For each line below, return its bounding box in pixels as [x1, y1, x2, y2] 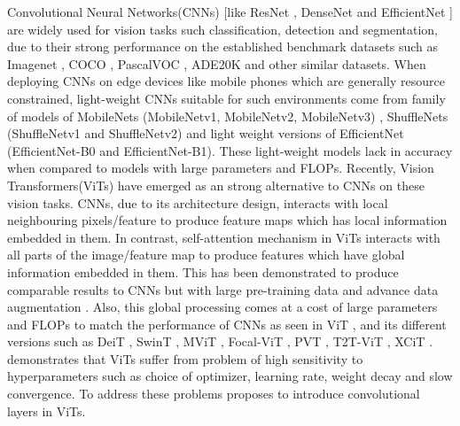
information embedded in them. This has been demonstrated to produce [7, 262, 399, 281]
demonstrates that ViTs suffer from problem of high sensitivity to [7, 349, 363, 368]
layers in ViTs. [7, 401, 86, 420]
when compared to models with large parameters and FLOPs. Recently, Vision [7, 159, 434, 177]
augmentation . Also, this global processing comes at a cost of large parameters [7, 298, 438, 316]
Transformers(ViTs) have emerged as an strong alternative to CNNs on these [7, 175, 425, 194]
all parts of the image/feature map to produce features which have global [7, 245, 405, 264]
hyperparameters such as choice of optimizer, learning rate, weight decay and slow [7, 367, 453, 385]
